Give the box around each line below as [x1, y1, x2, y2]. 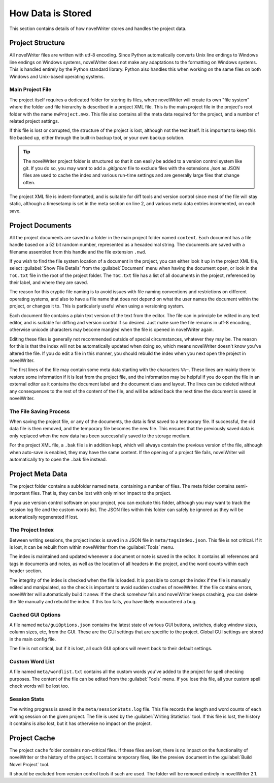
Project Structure [9, 39, 65, 47]
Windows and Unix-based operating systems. [9, 73, 105, 79]
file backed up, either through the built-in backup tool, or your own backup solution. [9, 134, 185, 141]
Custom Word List [9, 658, 55, 665]
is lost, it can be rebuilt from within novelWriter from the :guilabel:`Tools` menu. [9, 544, 175, 550]
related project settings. [9, 118, 59, 124]
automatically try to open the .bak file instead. [9, 456, 107, 463]
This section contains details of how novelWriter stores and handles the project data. [9, 25, 187, 32]
